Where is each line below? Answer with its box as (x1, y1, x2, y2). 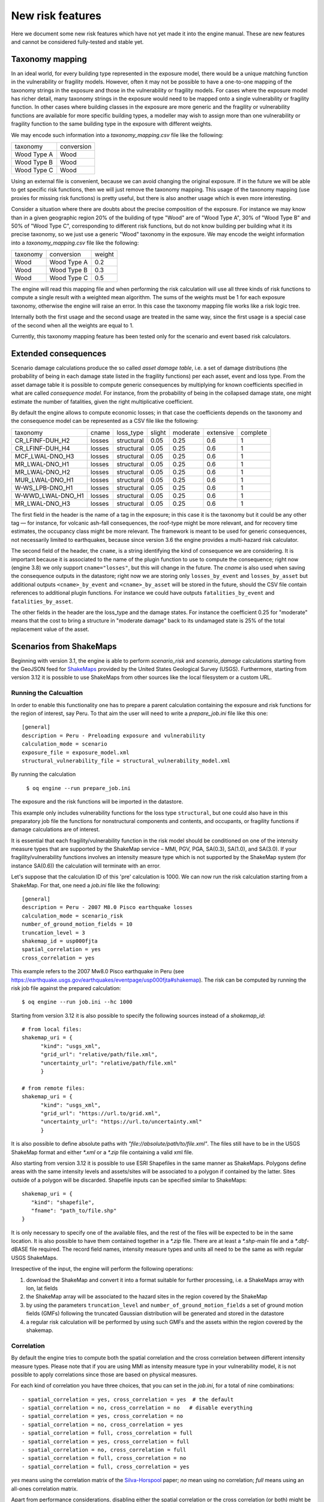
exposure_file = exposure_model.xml (22, 749, 130, 756)
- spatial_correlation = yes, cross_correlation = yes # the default (22, 1396, 234, 1403)
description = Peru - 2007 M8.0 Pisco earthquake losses (22, 904, 193, 911)
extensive (206, 428, 234, 437)
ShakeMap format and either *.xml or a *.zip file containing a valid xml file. (11, 1148, 194, 1156)
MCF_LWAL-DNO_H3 (14, 452, 74, 460)
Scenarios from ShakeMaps (11, 641, 117, 651)
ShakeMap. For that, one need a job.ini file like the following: (11, 881, 160, 889)
